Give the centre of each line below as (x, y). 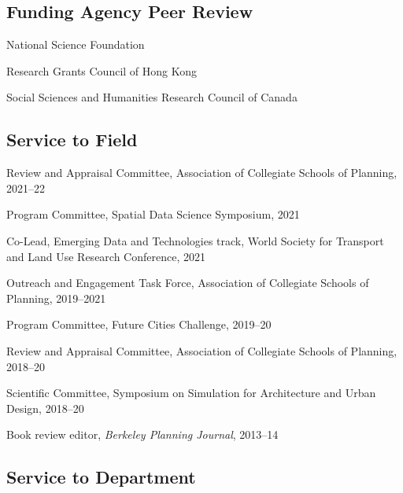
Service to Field (72, 140)
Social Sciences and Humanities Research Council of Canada (152, 97)
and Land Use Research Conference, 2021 (106, 256)
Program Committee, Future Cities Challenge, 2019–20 (139, 324)
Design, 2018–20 (45, 408)
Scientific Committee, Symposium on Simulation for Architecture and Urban (191, 393)
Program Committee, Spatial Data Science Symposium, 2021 (153, 214)
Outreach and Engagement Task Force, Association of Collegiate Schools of (188, 283)
